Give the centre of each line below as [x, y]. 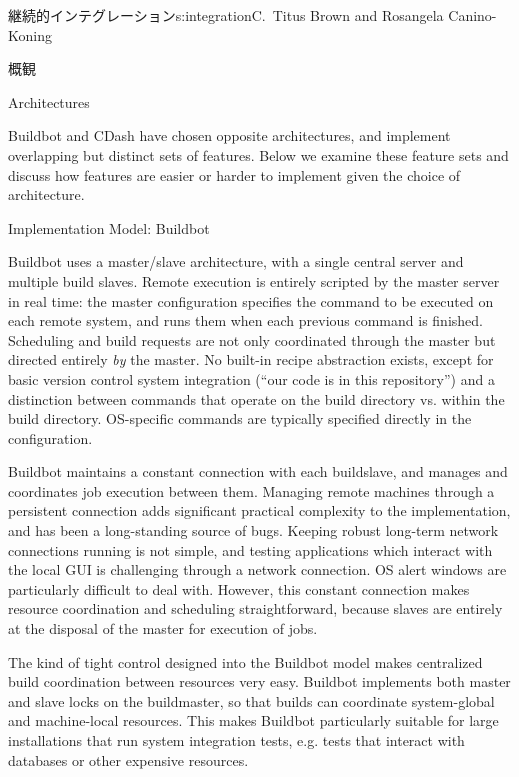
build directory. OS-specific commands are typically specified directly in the [240, 418]
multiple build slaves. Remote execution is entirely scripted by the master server [254, 280]
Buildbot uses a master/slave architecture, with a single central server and [236, 261]
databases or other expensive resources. [128, 759]
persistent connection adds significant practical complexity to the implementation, [259, 510]
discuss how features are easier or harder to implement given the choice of [234, 174]
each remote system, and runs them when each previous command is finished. [245, 320]
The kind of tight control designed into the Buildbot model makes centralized [245, 661]
